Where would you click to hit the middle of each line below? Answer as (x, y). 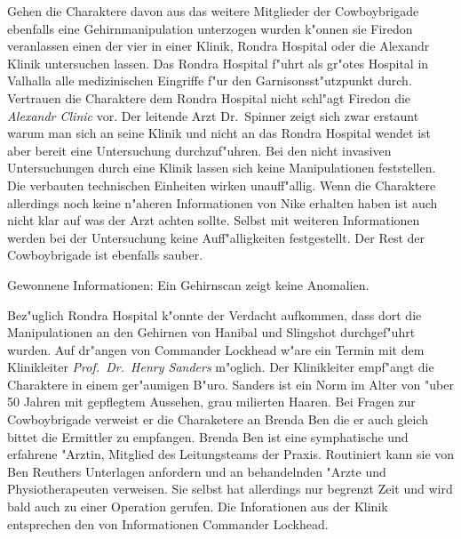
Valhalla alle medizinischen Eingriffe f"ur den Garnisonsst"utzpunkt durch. (210, 80)
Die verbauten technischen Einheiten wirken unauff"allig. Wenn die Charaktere (222, 185)
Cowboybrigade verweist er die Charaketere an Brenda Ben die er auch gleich (218, 419)
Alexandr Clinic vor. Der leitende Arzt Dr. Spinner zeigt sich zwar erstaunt (213, 115)
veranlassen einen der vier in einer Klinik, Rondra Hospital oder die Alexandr (219, 46)
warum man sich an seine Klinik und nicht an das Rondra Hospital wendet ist (219, 133)
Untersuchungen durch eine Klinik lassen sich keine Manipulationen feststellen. (222, 168)
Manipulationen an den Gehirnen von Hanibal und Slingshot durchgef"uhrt (211, 332)
